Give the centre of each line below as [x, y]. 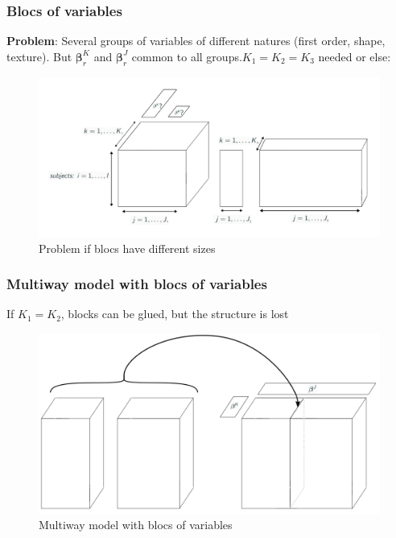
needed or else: [355, 56]
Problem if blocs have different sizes [127, 248]
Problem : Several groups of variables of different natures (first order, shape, [196, 41]
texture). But [39, 56]
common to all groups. [187, 56]
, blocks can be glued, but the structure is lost [175, 314]
